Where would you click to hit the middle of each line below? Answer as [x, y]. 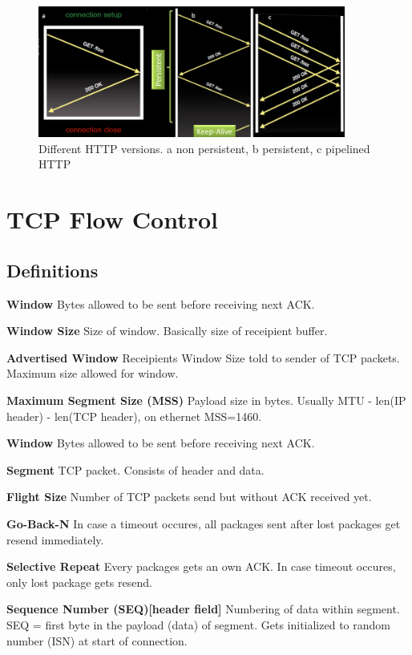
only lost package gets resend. [79, 582]
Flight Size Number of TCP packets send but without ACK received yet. [189, 497]
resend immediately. [55, 539]
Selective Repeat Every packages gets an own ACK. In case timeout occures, [201, 566]
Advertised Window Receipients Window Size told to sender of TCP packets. [203, 357]
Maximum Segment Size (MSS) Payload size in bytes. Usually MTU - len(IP [206, 400]
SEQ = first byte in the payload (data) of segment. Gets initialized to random [198, 624]
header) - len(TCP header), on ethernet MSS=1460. [134, 416]
